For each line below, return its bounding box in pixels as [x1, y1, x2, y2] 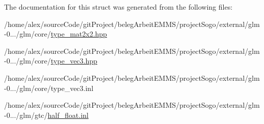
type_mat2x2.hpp [50, 28, 107, 39]
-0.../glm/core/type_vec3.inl [4, 82, 94, 93]
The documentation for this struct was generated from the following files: [4, 2, 233, 12]
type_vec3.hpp [50, 55, 97, 66]
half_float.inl [47, 109, 89, 120]
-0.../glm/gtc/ [4, 109, 48, 120]
